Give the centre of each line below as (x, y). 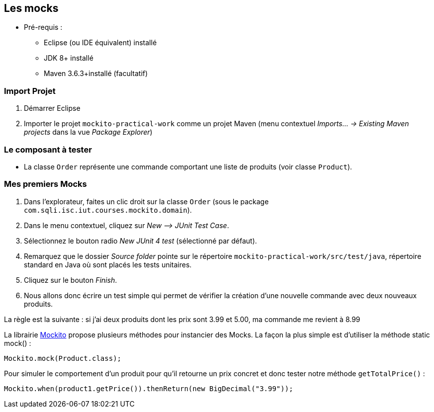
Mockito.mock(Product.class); (63, 358)
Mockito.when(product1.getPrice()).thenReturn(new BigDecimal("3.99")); (149, 388)
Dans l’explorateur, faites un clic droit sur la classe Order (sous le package (146, 201)
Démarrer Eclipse (52, 108)
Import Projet (30, 91)
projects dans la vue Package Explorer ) (88, 132)
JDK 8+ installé (69, 58)
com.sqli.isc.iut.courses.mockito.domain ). (108, 210)
